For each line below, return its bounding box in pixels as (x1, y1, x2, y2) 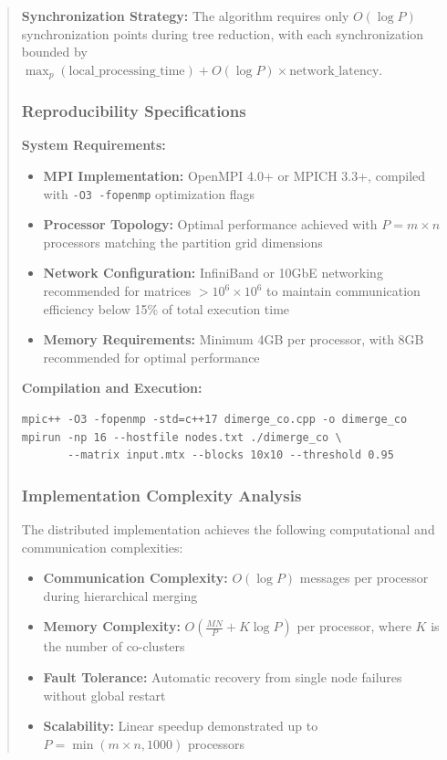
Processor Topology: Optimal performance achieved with (43, 215, 378, 234)
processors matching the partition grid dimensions (43, 232, 323, 251)
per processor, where (296, 617, 411, 636)
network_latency (289, 64, 379, 78)
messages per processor (299, 568, 429, 587)
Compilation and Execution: (21, 378, 203, 397)
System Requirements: (21, 135, 166, 154)
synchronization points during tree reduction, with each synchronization (21, 24, 424, 43)
